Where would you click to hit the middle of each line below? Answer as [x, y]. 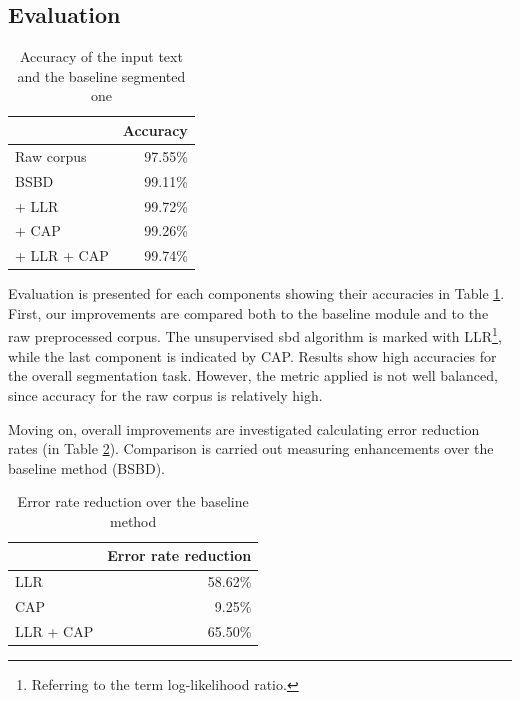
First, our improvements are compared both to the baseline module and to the [248, 312]
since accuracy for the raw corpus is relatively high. [165, 394]
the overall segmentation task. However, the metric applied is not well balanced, [253, 375]
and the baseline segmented [101, 75]
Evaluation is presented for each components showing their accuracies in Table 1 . [256, 293]
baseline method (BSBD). [86, 467]
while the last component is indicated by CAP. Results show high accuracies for [252, 355]
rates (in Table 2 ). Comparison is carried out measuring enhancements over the [251, 448]
